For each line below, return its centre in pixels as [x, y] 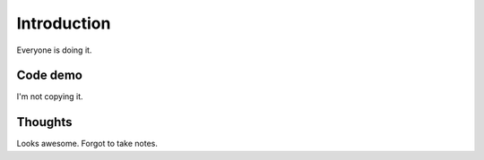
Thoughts [44, 122]
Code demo [49, 76]
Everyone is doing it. [54, 50]
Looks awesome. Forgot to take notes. [87, 144]
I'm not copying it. [50, 97]
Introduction [64, 23]
